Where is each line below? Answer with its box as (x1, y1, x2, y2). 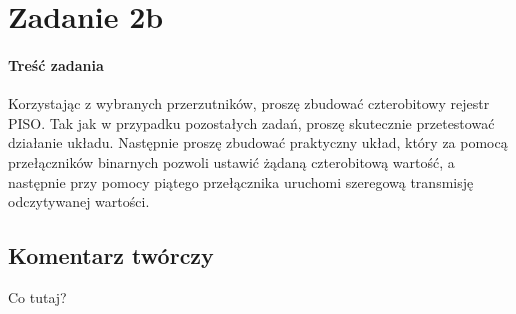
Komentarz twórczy (8, 240, 214, 271)
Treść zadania (8, 54, 104, 75)
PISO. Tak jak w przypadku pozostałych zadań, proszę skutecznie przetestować (8, 112, 495, 133)
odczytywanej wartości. (8, 191, 150, 212)
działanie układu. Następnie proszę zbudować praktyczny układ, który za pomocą (8, 132, 508, 153)
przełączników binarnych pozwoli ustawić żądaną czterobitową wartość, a (8, 151, 455, 172)
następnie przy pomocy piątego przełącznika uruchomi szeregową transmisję (8, 171, 474, 192)
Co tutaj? (8, 286, 67, 307)
